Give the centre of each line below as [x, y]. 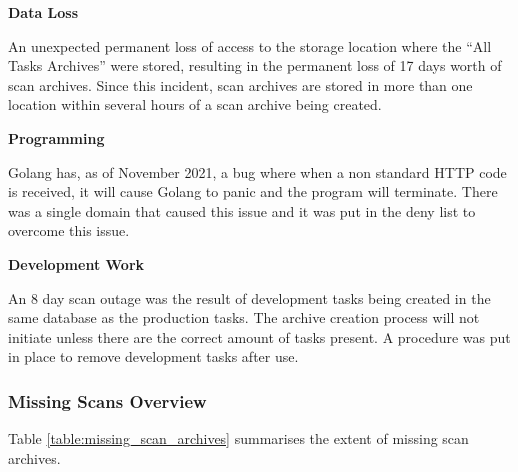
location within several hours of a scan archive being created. [195, 104]
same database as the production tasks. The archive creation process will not [244, 317]
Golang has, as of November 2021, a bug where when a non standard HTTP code [257, 171]
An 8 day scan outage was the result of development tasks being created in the [249, 297]
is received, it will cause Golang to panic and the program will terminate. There [253, 191]
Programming [56, 137]
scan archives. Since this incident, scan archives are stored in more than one [240, 84]
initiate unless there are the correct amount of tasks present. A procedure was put [259, 336]
